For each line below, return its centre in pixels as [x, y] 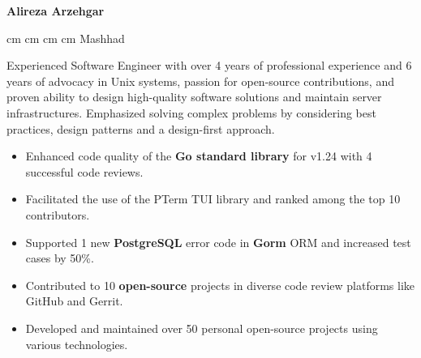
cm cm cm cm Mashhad [66, 38]
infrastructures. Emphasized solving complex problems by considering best [191, 112]
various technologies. [77, 344]
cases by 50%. [60, 258]
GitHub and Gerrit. [74, 301]
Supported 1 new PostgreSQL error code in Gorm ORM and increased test [218, 242]
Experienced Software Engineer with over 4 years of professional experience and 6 [209, 65]
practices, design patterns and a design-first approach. [141, 128]
